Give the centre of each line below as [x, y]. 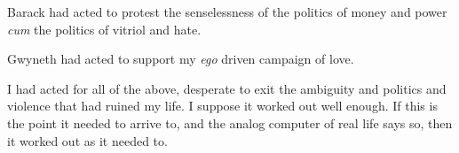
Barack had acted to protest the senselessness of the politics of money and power [227, 11]
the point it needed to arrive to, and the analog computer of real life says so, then [230, 122]
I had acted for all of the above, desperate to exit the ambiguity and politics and [227, 88]
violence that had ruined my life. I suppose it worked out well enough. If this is [222, 106]
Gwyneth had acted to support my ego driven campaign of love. [181, 59]
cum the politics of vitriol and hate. [104, 29]
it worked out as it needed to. [87, 140]
